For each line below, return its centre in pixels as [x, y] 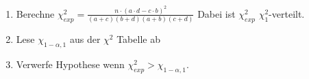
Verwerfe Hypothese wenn [70, 64]
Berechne [35, 13]
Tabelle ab [138, 39]
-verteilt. [287, 13]
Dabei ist [217, 13]
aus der [85, 39]
